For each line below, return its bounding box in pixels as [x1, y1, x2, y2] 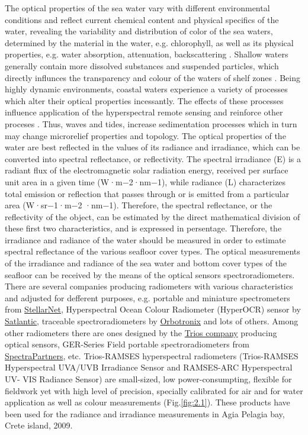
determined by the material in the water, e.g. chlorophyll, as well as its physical [5, 36, 294, 49]
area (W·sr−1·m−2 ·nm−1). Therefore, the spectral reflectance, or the [5, 199, 272, 211]
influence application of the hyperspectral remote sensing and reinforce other [5, 106, 283, 118]
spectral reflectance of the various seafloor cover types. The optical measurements [5, 245, 300, 257]
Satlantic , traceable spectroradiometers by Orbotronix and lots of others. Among [5, 315, 299, 327]
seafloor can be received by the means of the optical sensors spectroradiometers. [5, 268, 295, 281]
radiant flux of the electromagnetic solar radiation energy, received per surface [5, 164, 288, 176]
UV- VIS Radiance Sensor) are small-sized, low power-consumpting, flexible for [5, 373, 292, 385]
